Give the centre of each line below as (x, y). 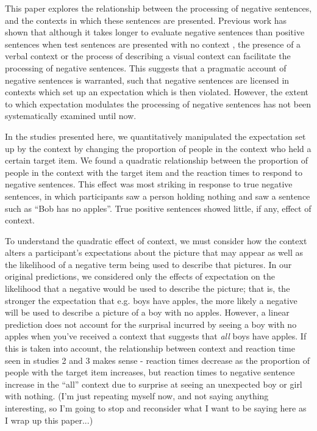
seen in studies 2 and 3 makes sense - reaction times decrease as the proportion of (158, 360)
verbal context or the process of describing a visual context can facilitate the (148, 56)
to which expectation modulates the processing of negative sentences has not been (158, 103)
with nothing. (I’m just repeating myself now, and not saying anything (137, 396)
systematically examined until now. (71, 116)
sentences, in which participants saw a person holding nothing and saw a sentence (158, 196)
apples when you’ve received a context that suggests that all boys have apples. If (156, 336)
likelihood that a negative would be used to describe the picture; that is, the (148, 288)
